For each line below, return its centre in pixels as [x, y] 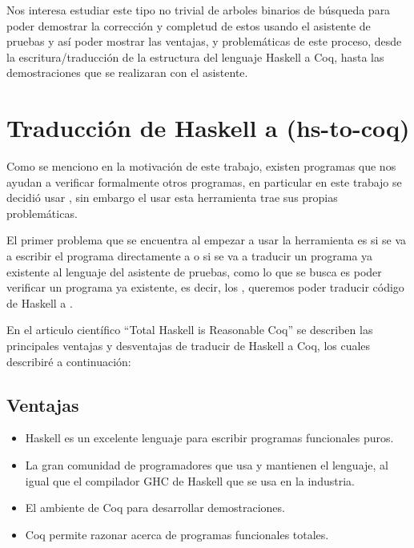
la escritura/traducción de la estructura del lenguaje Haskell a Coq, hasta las [195, 56]
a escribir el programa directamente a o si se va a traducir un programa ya [190, 256]
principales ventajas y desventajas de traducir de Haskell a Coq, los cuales [189, 346]
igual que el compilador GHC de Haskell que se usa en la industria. [190, 480]
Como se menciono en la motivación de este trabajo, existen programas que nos [201, 166]
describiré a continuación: [69, 361]
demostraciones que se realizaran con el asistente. [127, 73]
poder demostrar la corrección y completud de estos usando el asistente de [189, 25]
